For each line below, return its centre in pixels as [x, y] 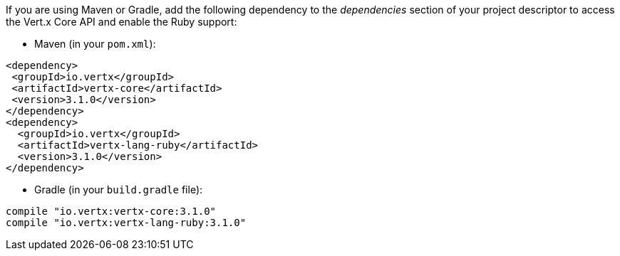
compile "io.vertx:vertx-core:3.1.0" [111, 211]
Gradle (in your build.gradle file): [119, 190]
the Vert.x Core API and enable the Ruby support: [122, 22]
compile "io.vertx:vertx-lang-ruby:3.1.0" [126, 223]
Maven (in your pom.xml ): [95, 44]
